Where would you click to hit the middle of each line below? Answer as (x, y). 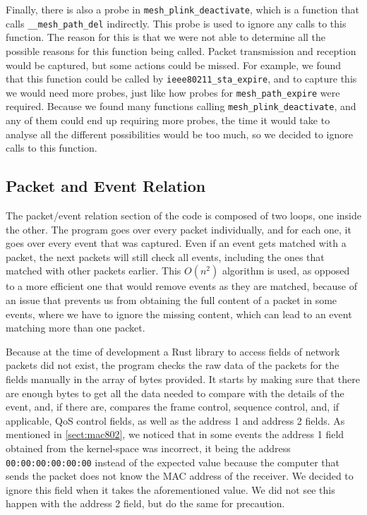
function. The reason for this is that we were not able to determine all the (166, 37)
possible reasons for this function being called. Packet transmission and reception (181, 50)
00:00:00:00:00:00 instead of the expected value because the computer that (173, 462)
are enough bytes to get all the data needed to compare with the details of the (175, 393)
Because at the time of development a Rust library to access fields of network (173, 351)
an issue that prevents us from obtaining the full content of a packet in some (172, 300)
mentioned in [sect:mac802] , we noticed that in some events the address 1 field (175, 434)
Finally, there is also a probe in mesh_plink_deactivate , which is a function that (182, 9)
